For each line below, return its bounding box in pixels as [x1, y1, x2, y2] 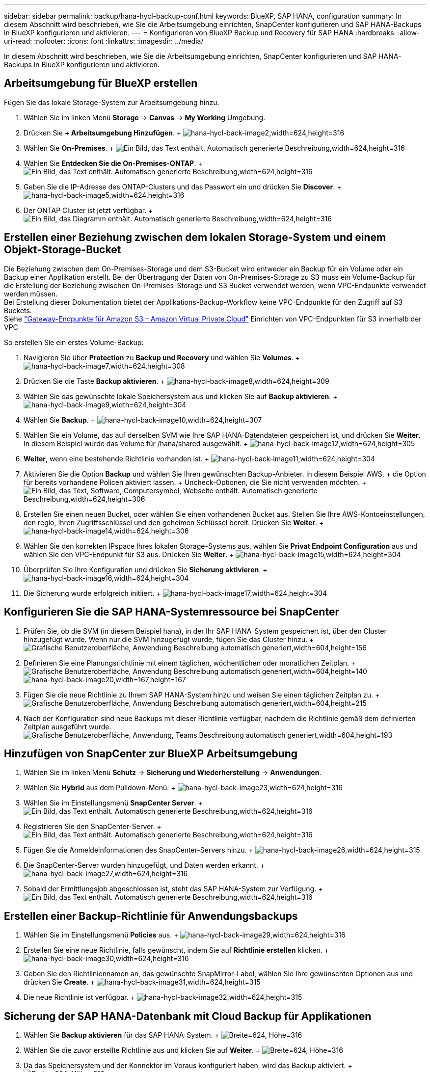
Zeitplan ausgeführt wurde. [24, 722, 111, 731]
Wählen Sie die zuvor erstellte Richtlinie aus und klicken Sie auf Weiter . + [24, 1046, 261, 1055]
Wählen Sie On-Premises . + [24, 143, 114, 152]
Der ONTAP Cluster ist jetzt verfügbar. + [24, 206, 153, 214]
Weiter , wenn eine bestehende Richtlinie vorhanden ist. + [24, 454, 210, 463]
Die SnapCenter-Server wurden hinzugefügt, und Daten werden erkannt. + [24, 861, 265, 870]
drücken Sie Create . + [24, 978, 95, 987]
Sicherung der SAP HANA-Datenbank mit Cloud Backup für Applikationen [4, 1010, 372, 1022]
